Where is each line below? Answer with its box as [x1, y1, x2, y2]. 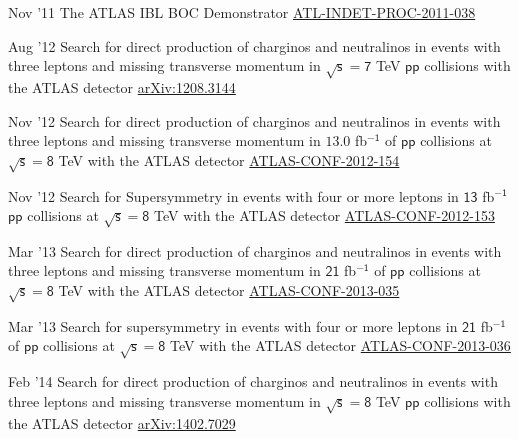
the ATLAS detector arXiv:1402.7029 [8, 412, 236, 433]
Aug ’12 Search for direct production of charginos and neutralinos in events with [8, 35, 501, 56]
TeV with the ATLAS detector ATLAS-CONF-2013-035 [58, 280, 400, 301]
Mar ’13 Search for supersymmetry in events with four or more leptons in [8, 315, 458, 336]
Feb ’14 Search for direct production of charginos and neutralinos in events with [8, 371, 498, 392]
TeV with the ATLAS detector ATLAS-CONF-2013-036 [169, 335, 511, 356]
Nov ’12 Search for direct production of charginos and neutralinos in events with [8, 110, 501, 131]
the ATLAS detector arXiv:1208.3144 [8, 76, 236, 97]
